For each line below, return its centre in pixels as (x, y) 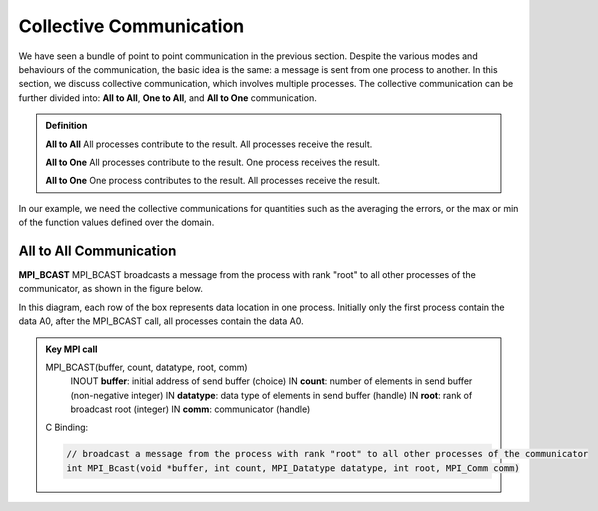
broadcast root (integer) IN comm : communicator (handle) (190, 409)
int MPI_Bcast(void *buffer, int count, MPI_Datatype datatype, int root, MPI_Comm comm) (293, 468)
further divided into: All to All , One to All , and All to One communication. (167, 97)
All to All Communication (97, 250)
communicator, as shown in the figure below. (111, 289)
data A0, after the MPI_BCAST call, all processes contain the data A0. (161, 321)
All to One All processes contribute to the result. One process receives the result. (212, 162)
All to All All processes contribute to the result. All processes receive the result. (209, 144)
